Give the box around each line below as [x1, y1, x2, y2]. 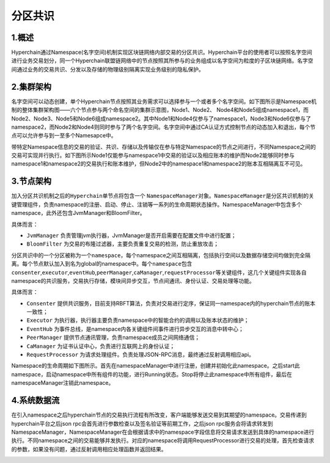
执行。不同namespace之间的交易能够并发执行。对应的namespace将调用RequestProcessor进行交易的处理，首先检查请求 [11, 437, 315, 444]
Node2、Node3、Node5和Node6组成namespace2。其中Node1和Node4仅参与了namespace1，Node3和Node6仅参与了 [11, 115, 312, 122]
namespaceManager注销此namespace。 [11, 379, 114, 387]
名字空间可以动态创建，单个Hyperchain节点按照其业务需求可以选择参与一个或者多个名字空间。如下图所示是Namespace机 [11, 98, 317, 105]
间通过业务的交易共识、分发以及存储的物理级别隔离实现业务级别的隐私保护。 [11, 65, 204, 73]
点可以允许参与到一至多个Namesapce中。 [11, 132, 117, 139]
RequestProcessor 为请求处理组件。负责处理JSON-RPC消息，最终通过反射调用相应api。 [26, 351, 255, 359]
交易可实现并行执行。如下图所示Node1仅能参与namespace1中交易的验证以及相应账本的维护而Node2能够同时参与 [11, 151, 295, 159]
